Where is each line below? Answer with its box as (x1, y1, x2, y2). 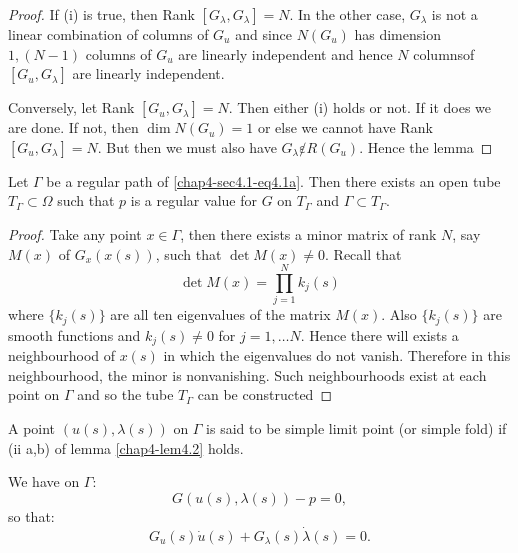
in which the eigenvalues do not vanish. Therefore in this (163, 345, 511, 366)
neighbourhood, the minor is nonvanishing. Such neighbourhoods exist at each (8, 364, 487, 385)
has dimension (354, 24, 441, 44)
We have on (8, 471, 80, 492)
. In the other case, (289, 4, 406, 24)
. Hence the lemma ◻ (359, 136, 493, 157)
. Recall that (325, 243, 402, 264)
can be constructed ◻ (197, 384, 333, 405)
